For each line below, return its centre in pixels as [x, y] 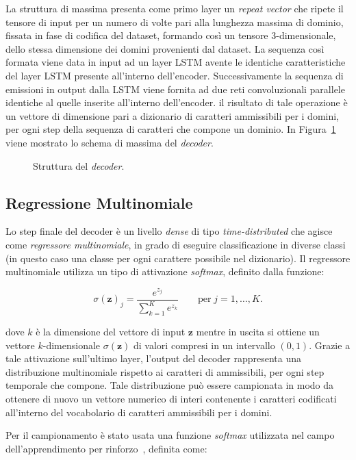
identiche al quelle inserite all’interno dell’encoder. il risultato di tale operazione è [177, 102]
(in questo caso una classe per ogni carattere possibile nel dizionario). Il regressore [178, 258]
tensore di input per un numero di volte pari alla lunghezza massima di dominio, [175, 22]
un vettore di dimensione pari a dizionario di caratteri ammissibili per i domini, [173, 115]
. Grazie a [330, 345]
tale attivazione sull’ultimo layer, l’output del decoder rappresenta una [154, 358]
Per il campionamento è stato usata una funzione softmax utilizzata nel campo [170, 435]
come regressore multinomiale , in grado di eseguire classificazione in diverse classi [176, 244]
